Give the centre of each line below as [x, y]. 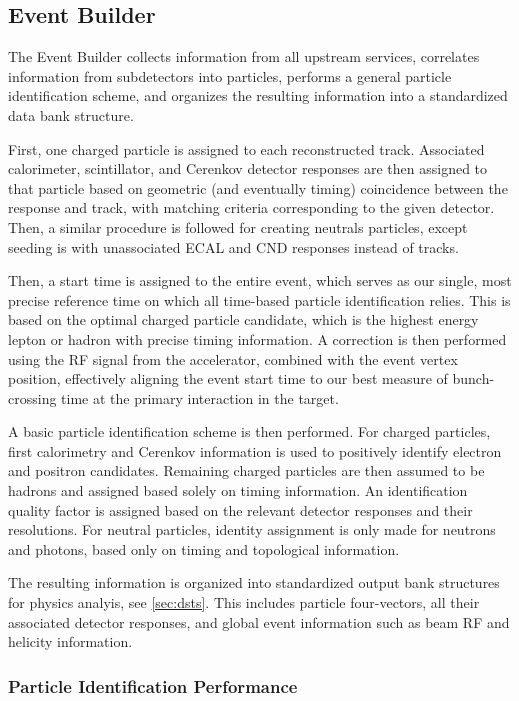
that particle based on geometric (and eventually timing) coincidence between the [258, 187]
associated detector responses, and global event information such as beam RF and [259, 621]
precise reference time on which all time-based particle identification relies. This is [259, 299]
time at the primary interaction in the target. [200, 397]
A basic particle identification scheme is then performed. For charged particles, [249, 431]
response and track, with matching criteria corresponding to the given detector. [251, 207]
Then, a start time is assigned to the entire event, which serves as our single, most [260, 280]
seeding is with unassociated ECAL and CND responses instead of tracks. [233, 246]
